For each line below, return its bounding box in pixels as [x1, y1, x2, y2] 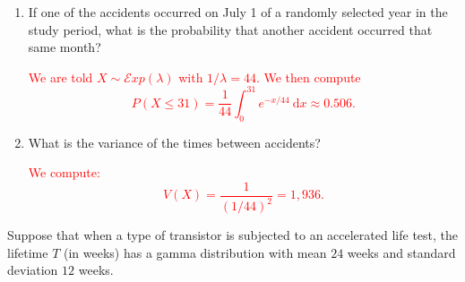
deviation [7, 261, 58, 279]
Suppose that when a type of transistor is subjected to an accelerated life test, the [7, 226, 459, 244]
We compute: [28, 163, 100, 182]
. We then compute [255, 67, 361, 86]
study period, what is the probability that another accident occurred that [28, 20, 433, 38]
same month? [28, 38, 101, 56]
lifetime [7, 243, 48, 261]
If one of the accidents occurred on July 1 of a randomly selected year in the [28, 3, 448, 21]
